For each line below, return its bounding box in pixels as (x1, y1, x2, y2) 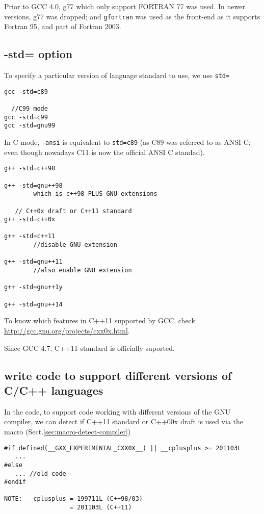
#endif (4, 478, 26, 486)
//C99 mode (11, 105, 48, 113)
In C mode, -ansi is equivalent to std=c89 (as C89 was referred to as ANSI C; (4, 136, 251, 147)
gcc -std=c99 (4, 113, 48, 121)
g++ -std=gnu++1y (4, 284, 63, 291)
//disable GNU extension (33, 241, 117, 249)
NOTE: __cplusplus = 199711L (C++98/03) (4, 495, 143, 503)
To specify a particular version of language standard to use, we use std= (4, 70, 230, 81)
